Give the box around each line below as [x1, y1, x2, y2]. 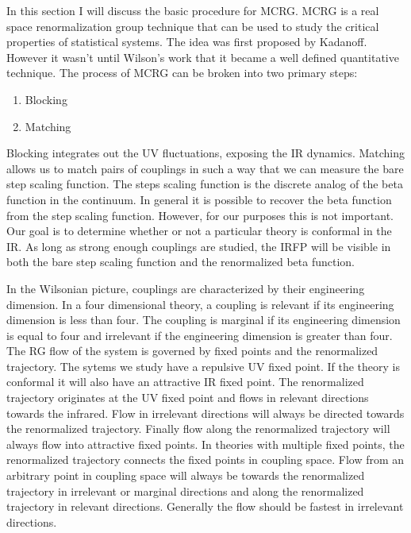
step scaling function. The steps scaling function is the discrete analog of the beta [6, 176, 403, 192]
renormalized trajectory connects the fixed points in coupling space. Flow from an [6, 451, 405, 468]
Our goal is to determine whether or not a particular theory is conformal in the [6, 222, 392, 239]
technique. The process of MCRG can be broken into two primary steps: [6, 64, 358, 81]
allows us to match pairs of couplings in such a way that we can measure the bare [6, 160, 404, 176]
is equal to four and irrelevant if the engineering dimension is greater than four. [6, 326, 393, 343]
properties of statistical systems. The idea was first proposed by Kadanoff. [6, 33, 367, 50]
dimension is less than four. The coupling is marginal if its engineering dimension [6, 311, 401, 328]
